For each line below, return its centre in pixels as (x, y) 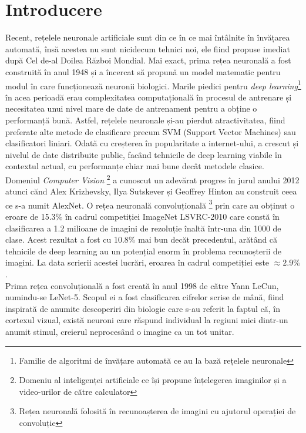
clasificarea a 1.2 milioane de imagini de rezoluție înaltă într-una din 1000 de (143, 228)
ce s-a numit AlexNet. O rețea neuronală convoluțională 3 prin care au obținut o (150, 204)
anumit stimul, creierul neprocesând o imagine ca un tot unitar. (120, 331)
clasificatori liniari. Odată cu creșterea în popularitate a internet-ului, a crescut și (152, 143)
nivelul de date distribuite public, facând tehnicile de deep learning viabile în (144, 154)
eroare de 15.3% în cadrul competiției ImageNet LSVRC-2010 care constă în (142, 216)
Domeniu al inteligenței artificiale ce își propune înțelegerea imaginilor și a (153, 380)
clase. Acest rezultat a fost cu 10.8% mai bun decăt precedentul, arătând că (142, 239)
